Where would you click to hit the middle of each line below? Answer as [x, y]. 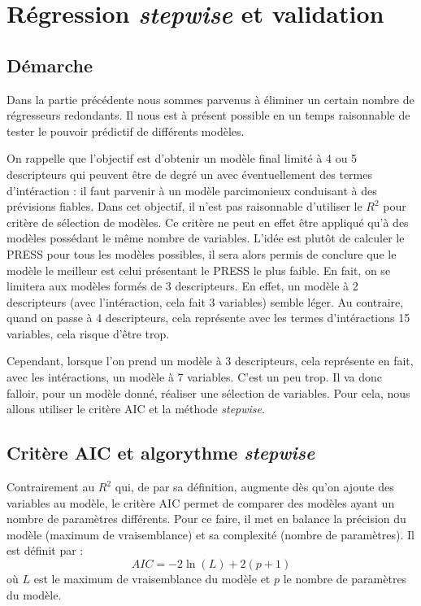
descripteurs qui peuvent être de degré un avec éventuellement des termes [189, 174]
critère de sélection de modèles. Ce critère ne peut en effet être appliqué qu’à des [208, 222]
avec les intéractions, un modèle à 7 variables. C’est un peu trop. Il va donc [194, 377]
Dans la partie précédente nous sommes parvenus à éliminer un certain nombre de [210, 99]
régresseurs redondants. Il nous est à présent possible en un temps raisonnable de [208, 115]
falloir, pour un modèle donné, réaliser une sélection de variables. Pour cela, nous [208, 392]
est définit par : [45, 550]
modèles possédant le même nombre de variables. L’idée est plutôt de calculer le [206, 238]
